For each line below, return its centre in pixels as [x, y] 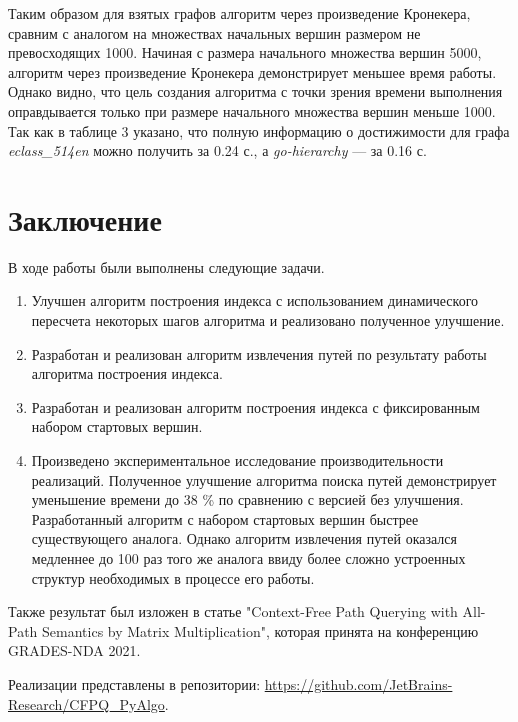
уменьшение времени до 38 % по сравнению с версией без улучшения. [247, 499]
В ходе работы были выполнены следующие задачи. [166, 266]
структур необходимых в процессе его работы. [173, 577]
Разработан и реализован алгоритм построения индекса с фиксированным [255, 406]
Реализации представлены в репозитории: [134, 683]
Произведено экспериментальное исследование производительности [237, 460]
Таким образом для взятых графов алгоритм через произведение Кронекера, [239, 13]
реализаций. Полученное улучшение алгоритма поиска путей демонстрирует [264, 479]
